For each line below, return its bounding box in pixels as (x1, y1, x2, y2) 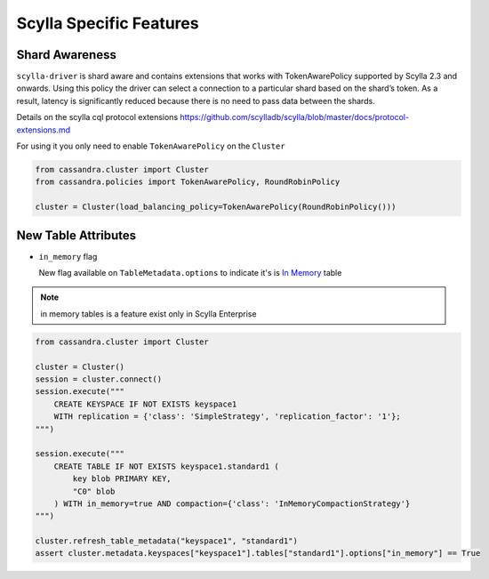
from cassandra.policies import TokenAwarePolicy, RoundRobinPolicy (35, 177, 341, 187)
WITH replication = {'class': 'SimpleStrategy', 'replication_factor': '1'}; (53, 412, 402, 422)
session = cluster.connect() (35, 374, 163, 384)
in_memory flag (38, 251, 98, 261)
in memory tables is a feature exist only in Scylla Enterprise (40, 308, 257, 319)
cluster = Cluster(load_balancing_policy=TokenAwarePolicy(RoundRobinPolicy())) (35, 202, 397, 213)
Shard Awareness (16, 47, 117, 62)
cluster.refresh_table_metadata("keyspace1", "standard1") (35, 536, 298, 546)
